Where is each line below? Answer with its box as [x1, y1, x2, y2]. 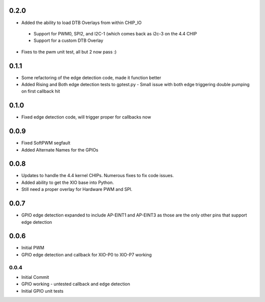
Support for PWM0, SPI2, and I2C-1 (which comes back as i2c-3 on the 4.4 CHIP [33, 30, 197, 36]
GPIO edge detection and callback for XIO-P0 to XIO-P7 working [21, 251, 152, 258]
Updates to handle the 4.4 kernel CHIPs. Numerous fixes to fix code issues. [21, 173, 174, 179]
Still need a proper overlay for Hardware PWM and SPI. [21, 186, 132, 192]
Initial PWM [21, 245, 44, 251]
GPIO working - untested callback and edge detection [21, 281, 130, 287]
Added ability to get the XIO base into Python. [21, 180, 114, 185]
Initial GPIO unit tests [21, 288, 64, 294]
